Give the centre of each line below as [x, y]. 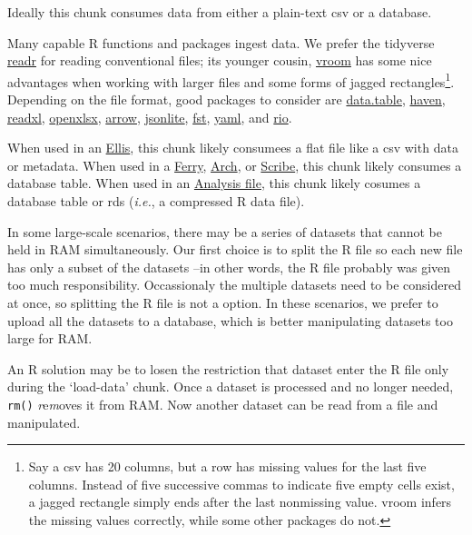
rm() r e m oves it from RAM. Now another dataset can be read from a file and [223, 404]
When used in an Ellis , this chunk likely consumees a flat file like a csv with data [233, 148]
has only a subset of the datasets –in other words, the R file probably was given [229, 267]
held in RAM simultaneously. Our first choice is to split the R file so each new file [235, 249]
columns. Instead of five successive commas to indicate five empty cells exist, [241, 484]
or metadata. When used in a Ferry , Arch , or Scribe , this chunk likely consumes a [235, 165]
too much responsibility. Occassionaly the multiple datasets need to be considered [234, 285]
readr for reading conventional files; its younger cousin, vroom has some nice [220, 60]
